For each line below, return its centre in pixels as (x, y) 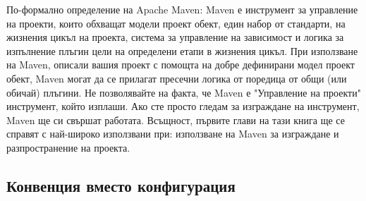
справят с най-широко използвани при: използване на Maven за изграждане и (173, 134)
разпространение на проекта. (68, 147)
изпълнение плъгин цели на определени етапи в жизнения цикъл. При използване (182, 50)
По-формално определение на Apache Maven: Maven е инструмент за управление (182, 9)
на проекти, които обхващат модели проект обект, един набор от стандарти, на (176, 23)
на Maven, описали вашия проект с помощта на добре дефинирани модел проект (181, 65)
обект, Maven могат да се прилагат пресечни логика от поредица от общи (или (177, 78)
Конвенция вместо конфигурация (121, 185)
